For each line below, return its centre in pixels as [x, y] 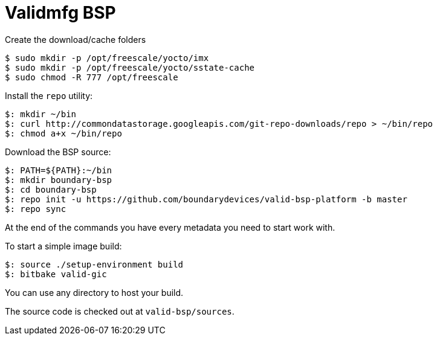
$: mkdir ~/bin [41, 114]
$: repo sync [36, 209]
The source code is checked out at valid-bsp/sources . [120, 311]
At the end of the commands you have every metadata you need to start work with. [170, 227]
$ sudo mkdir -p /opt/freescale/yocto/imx [107, 58]
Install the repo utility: [49, 95]
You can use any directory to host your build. [94, 292]
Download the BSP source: [58, 152]
